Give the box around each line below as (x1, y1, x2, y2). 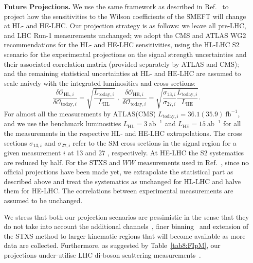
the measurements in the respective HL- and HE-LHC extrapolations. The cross (4, 128, 242, 138)
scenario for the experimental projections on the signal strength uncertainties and (4, 49, 247, 59)
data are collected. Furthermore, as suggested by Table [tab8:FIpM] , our (4, 240, 220, 250)
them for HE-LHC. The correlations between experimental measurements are (4, 186, 234, 196)
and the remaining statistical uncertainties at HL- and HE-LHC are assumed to (4, 68, 241, 78)
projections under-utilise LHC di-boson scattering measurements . (4, 249, 201, 260)
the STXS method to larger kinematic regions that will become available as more (4, 230, 246, 241)
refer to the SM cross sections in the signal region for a (72, 137, 236, 148)
